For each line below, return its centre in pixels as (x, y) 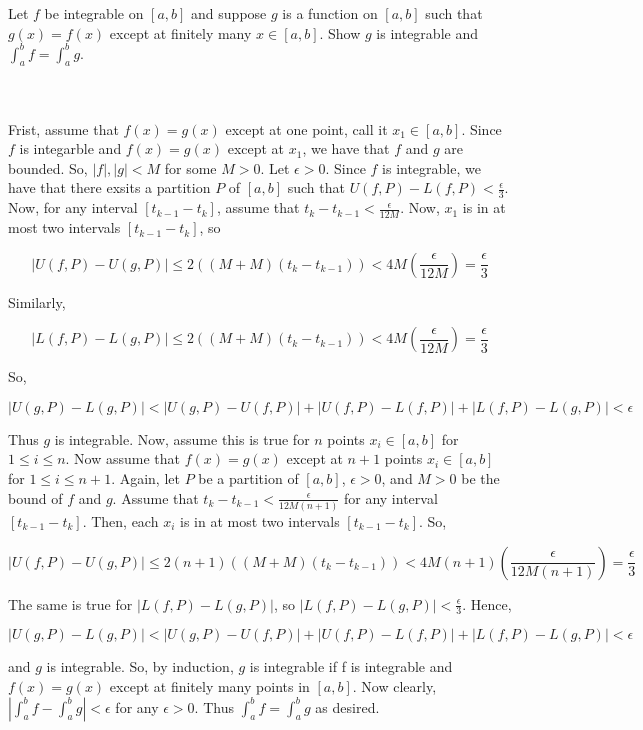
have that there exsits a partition (109, 187)
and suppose (229, 13)
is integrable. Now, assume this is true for (182, 438)
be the (480, 478)
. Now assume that (123, 458)
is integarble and (70, 148)
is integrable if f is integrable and (351, 666)
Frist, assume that (63, 128)
